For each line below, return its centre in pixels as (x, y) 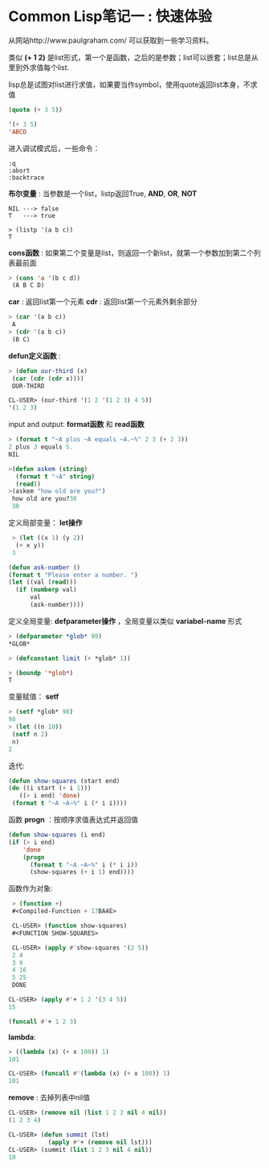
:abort (19, 170)
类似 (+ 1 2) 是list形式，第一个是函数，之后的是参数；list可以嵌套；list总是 (130, 57)
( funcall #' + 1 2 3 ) (43, 1022)
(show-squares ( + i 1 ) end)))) (82, 872)
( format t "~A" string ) (55, 476)
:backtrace (26, 178)
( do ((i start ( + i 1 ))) (50, 789)
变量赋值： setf (34, 697)
